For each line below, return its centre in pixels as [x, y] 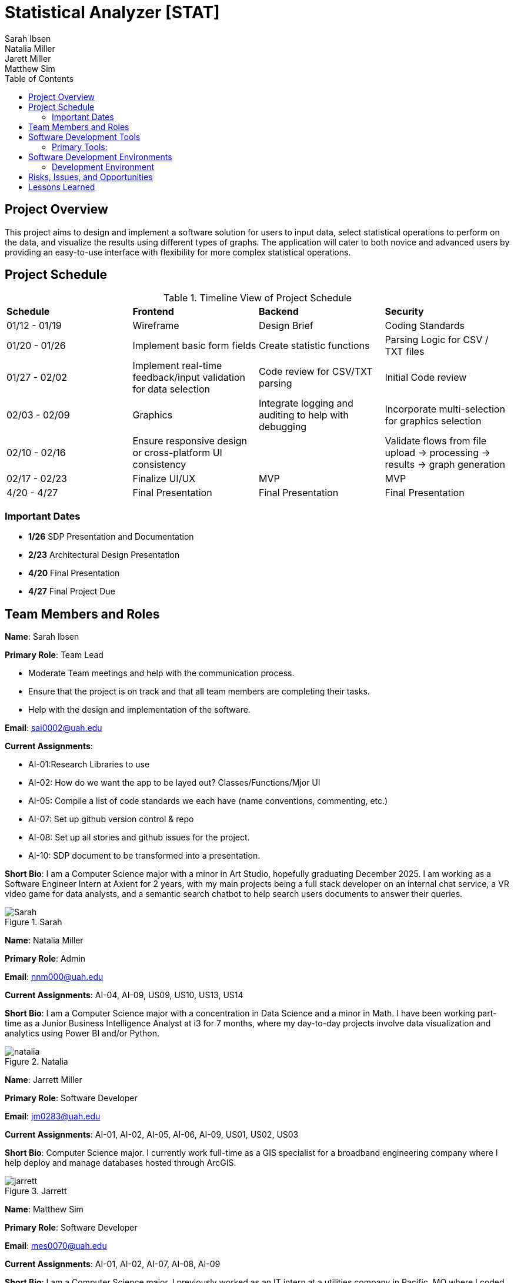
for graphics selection [433, 421]
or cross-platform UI [177, 453]
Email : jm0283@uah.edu [53, 1116]
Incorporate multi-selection [445, 409]
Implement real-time [177, 366]
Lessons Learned [62, 187]
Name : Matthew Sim [44, 1209]
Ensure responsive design [190, 441]
